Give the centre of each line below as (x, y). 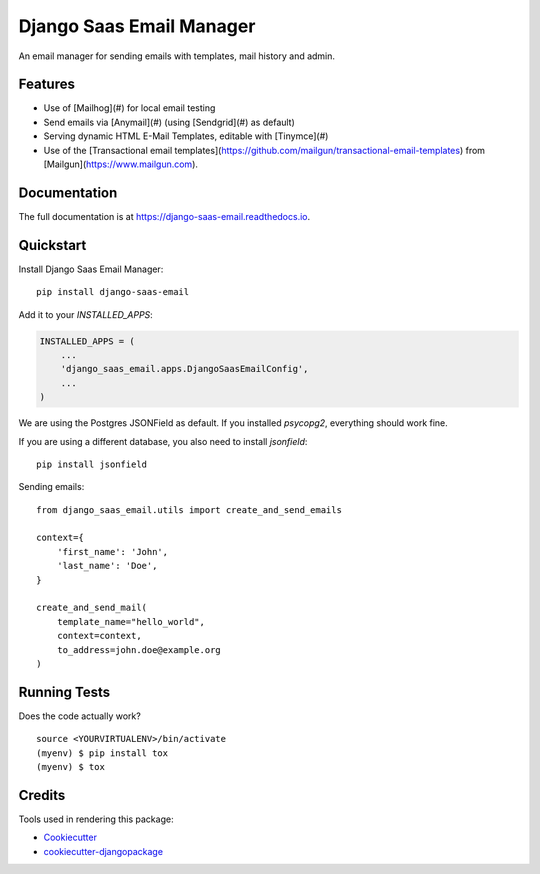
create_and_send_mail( (92, 608)
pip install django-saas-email (113, 292)
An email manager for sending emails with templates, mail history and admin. (176, 56)
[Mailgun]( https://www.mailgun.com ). (121, 164)
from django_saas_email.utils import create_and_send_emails (189, 509)
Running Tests (64, 691)
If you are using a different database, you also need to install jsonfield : (163, 441)
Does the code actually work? (80, 716)
